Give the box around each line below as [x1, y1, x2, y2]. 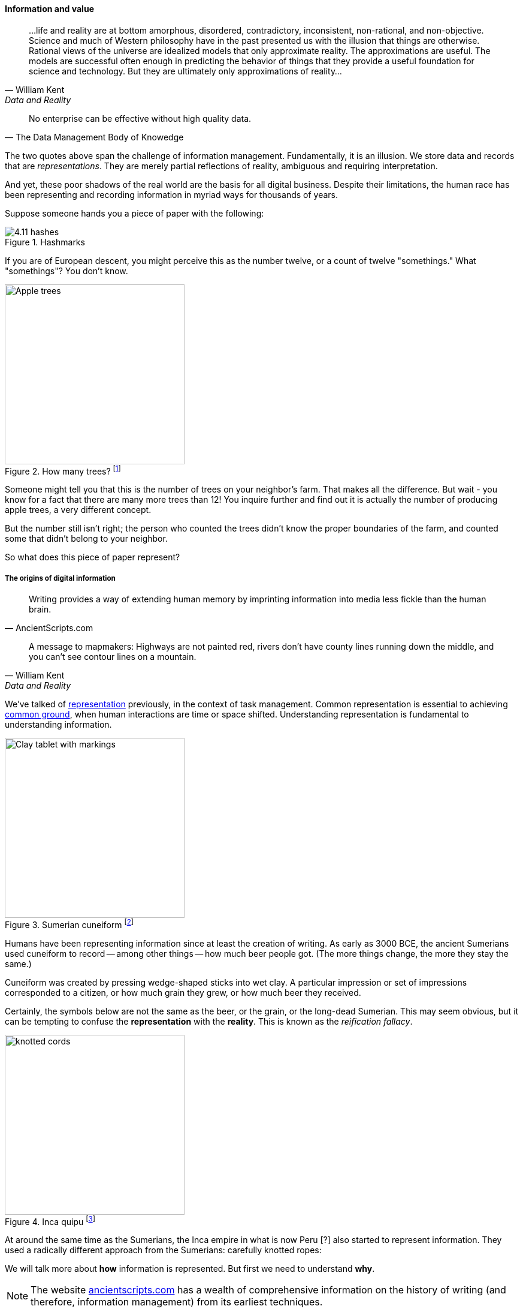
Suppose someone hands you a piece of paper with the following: [5, 208, 264, 218]
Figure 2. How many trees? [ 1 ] [5, 464, 121, 476]
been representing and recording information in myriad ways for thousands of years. [5, 189, 338, 200]
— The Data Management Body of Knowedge [5, 131, 184, 142]
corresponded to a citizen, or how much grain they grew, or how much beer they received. [5, 987, 361, 998]
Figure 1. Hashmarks [5, 236, 85, 247]
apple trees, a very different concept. [5, 505, 152, 515]
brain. [29, 604, 52, 615]
